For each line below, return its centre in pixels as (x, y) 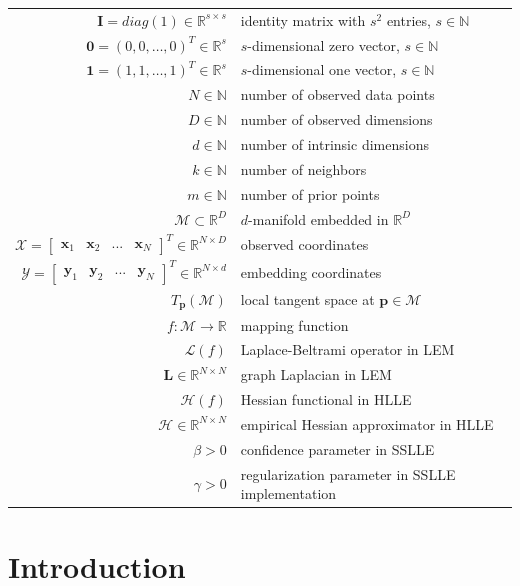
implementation (288, 493)
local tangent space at (307, 299)
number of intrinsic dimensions (334, 143)
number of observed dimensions (336, 119)
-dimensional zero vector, (323, 44)
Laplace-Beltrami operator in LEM (347, 349)
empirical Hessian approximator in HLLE (367, 423)
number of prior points (310, 193)
